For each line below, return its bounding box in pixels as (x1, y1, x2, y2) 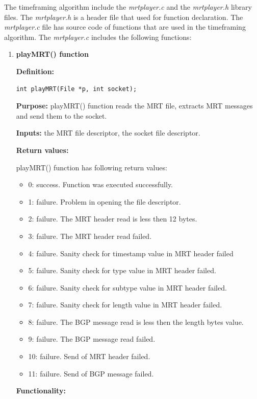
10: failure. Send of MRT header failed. (28, 351, 150, 362)
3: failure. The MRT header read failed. (28, 230, 152, 241)
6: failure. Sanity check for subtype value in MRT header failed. (28, 282, 227, 293)
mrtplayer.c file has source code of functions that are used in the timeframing (4, 21, 246, 32)
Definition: (16, 65, 55, 76)
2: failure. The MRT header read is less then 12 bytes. (28, 213, 197, 224)
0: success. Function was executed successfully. (28, 179, 173, 190)
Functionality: (16, 385, 66, 396)
